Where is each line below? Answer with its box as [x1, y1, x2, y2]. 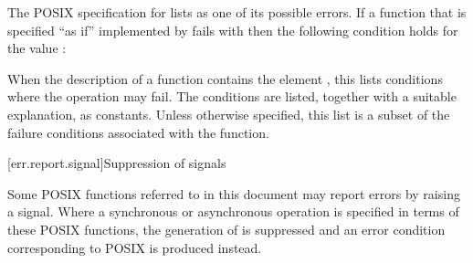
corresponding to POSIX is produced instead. [7, 237, 262, 257]
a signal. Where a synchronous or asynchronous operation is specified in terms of [7, 202, 459, 221]
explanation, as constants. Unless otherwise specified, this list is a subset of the [7, 104, 450, 123]
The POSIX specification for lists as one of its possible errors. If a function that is [7, 3, 467, 21]
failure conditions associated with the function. [7, 122, 269, 142]
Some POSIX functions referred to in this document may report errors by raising [7, 184, 460, 203]
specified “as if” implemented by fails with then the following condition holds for [7, 20, 458, 39]
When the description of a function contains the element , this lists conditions [7, 68, 443, 88]
